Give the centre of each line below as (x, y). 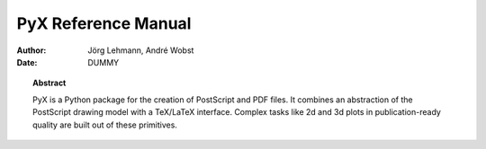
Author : (31, 50)
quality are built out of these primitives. (105, 125)
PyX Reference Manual (104, 23)
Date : (27, 62)
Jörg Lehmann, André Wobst (141, 50)
